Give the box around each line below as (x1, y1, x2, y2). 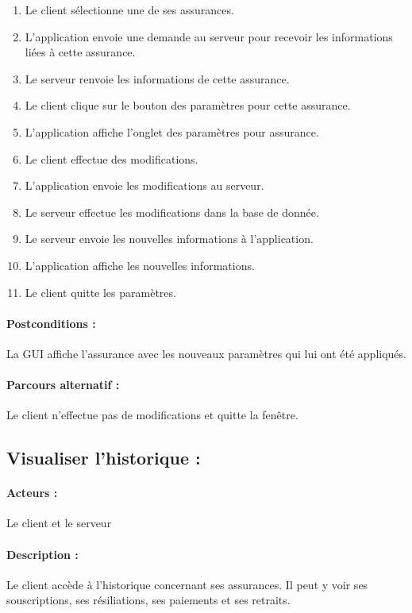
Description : (6, 546, 79, 562)
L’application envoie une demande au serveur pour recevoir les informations (25, 28, 393, 44)
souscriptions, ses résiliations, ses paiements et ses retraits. (6, 592, 291, 608)
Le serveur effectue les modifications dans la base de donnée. (25, 203, 319, 220)
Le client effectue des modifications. (25, 150, 198, 167)
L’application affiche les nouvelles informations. (25, 256, 255, 273)
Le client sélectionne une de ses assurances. (25, 2, 234, 17)
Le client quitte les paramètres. (25, 283, 176, 300)
